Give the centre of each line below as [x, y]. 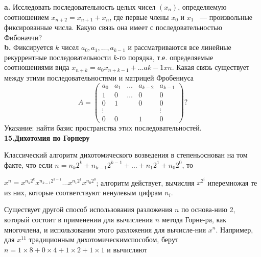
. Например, [234, 229]
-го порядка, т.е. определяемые [165, 57]
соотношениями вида [37, 67]
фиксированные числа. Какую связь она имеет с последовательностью [113, 27]
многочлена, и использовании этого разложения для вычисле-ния [105, 229]
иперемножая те [232, 182]
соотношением [27, 17]
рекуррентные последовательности [58, 57]
